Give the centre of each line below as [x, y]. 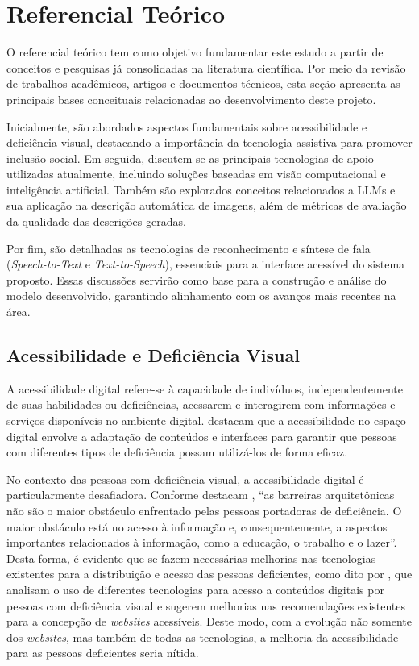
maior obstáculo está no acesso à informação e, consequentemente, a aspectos [197, 526]
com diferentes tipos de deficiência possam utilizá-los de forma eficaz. [177, 452]
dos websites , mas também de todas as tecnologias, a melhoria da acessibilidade [203, 637]
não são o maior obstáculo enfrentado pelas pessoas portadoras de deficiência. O [204, 510]
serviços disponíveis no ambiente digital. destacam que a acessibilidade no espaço [206, 420]
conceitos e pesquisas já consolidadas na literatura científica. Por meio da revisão [206, 67]
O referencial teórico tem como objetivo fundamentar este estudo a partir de [195, 52]
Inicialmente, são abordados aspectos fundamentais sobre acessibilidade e [187, 126]
